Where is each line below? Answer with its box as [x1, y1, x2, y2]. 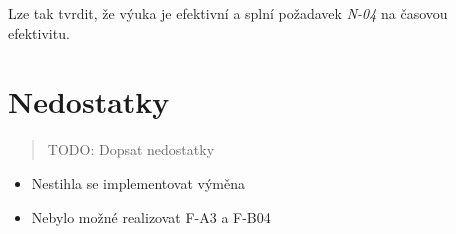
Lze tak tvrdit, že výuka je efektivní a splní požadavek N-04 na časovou [8, 3, 448, 23]
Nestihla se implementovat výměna [31, 172, 246, 193]
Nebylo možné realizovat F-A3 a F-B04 [31, 206, 271, 227]
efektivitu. [8, 22, 70, 43]
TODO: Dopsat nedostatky [47, 139, 215, 160]
